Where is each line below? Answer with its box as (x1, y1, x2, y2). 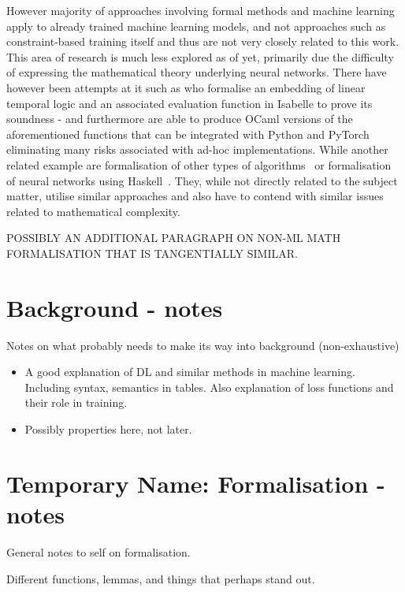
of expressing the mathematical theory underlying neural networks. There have (6, 64, 387, 80)
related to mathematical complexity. (6, 203, 180, 219)
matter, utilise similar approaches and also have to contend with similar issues (6, 188, 384, 204)
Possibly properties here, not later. (24, 421, 192, 437)
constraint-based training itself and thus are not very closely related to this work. (6, 33, 399, 50)
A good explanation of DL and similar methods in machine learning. (24, 363, 355, 380)
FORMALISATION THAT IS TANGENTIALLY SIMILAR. (6, 244, 298, 261)
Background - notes (6, 291, 223, 323)
